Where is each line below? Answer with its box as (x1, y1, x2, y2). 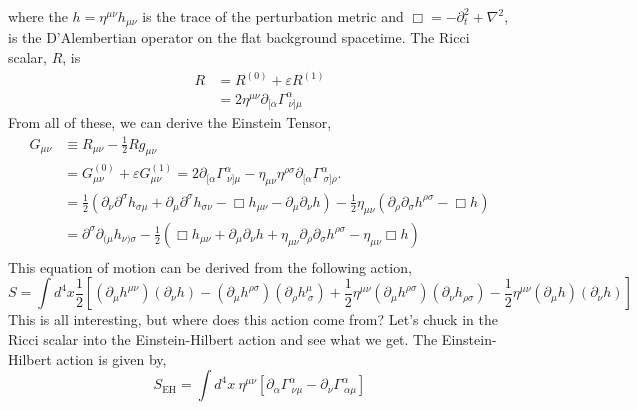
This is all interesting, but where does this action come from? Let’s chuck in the (8, 309, 498, 330)
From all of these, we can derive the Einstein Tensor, (8, 112, 332, 133)
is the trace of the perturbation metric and (142, 6, 404, 26)
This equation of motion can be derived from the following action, (8, 256, 412, 277)
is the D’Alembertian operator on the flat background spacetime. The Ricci (8, 27, 470, 48)
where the (8, 6, 68, 26)
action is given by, (56, 348, 167, 369)
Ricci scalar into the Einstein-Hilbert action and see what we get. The (8, 329, 438, 349)
